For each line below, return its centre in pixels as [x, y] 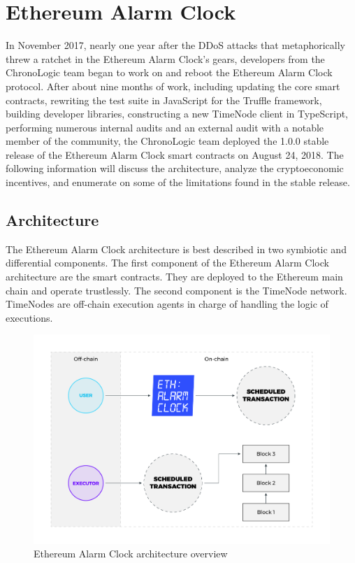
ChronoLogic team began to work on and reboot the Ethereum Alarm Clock [169, 72]
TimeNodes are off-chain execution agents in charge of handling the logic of [167, 304]
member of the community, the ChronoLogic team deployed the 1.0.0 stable [167, 141]
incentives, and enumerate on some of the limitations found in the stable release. [178, 182]
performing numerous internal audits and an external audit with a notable [165, 127]
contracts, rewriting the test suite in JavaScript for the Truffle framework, [164, 100]
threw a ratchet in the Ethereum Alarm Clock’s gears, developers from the [165, 58]
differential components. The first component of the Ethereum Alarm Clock [167, 263]
